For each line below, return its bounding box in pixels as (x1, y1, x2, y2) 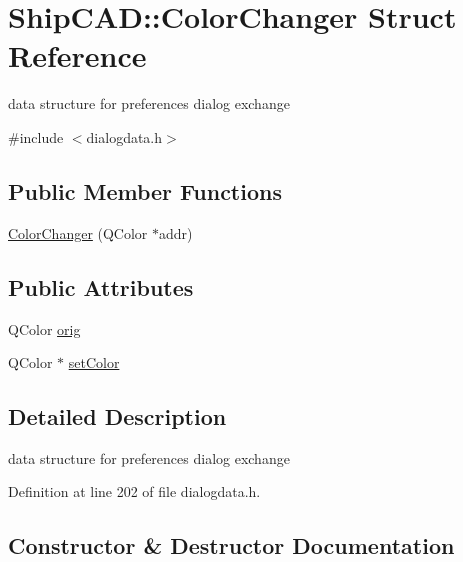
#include (8, 126, 64, 147)
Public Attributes (8, 271, 194, 302)
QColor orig (8, 318, 81, 339)
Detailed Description (8, 401, 227, 432)
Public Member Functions (8, 175, 282, 206)
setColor (68, 352, 120, 373)
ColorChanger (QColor (8, 222, 148, 243)
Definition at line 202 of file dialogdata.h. (8, 481, 261, 502)
